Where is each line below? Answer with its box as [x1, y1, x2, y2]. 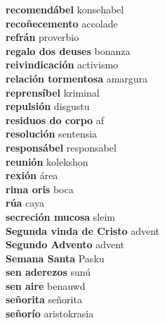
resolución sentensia [6, 126, 98, 141]
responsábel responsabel [6, 140, 117, 154]
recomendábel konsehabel [6, 2, 124, 16]
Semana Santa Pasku [6, 250, 105, 265]
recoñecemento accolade [6, 16, 118, 30]
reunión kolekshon [6, 154, 88, 169]
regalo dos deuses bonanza [6, 43, 131, 58]
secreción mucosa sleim [6, 209, 116, 224]
